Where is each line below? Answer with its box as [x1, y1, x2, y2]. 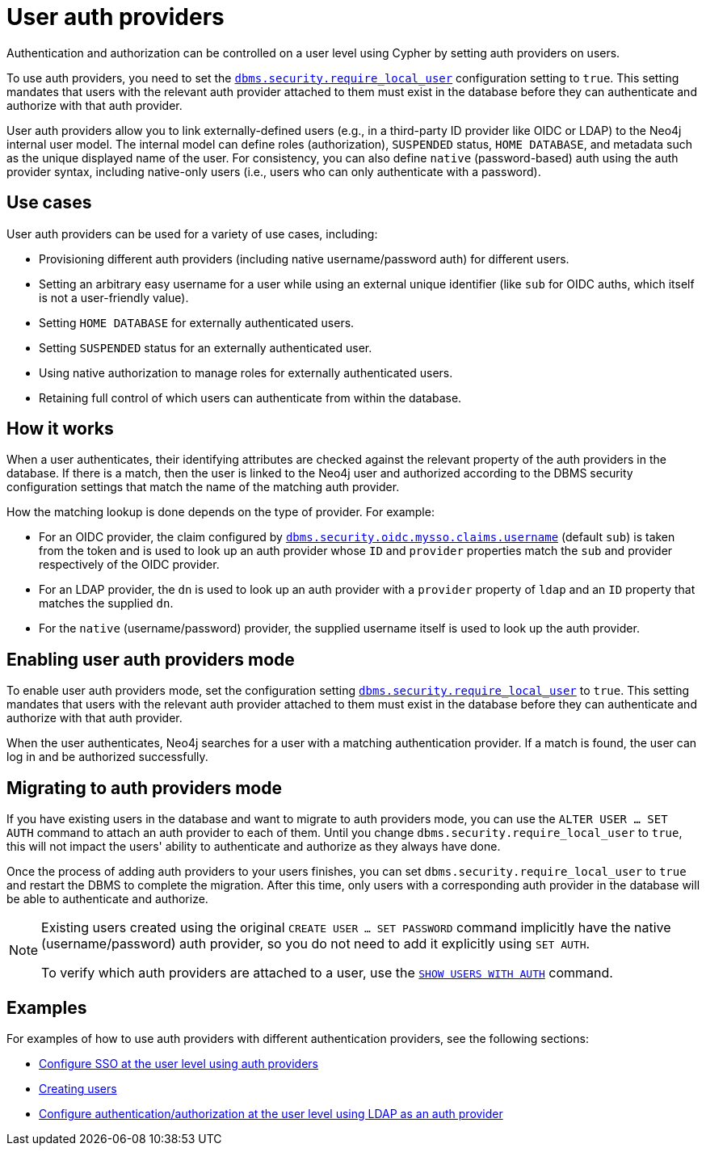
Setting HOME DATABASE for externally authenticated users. [39, 315, 355, 330]
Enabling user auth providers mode [6, 649, 295, 670]
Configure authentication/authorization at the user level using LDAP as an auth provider [39, 1106, 503, 1120]
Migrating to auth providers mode [6, 777, 282, 798]
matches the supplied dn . [39, 596, 174, 611]
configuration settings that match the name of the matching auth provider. [6, 480, 400, 494]
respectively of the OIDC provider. [39, 557, 220, 572]
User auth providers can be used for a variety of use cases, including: [6, 226, 378, 241]
